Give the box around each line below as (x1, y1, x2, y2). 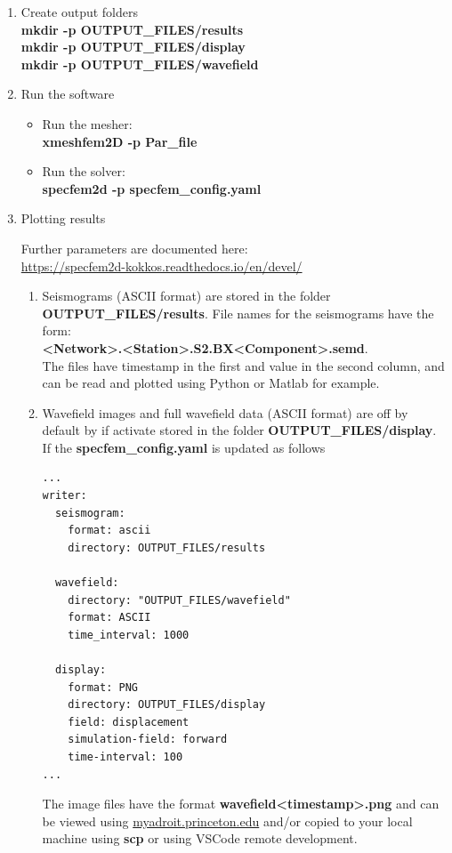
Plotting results (20, 209, 106, 228)
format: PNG (68, 680, 138, 694)
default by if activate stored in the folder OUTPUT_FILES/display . (42, 421, 437, 439)
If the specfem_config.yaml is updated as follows (42, 438, 326, 456)
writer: (42, 489, 87, 503)
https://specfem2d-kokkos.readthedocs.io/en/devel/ (20, 256, 303, 275)
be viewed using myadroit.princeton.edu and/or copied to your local (42, 811, 413, 830)
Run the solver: (42, 162, 125, 181)
